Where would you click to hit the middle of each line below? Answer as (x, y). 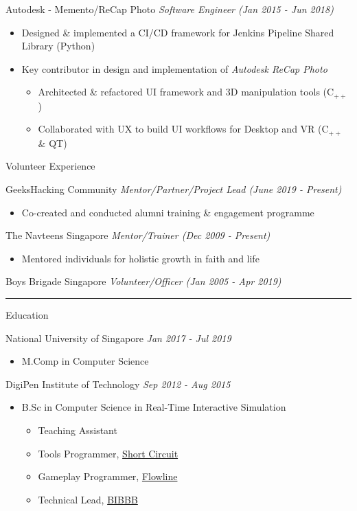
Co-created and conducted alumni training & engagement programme (168, 212)
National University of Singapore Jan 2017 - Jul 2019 (118, 338)
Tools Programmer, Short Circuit (108, 453)
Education (27, 315)
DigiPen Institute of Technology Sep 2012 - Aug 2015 (118, 384)
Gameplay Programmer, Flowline (108, 476)
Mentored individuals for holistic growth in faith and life (140, 258)
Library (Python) (58, 46)
